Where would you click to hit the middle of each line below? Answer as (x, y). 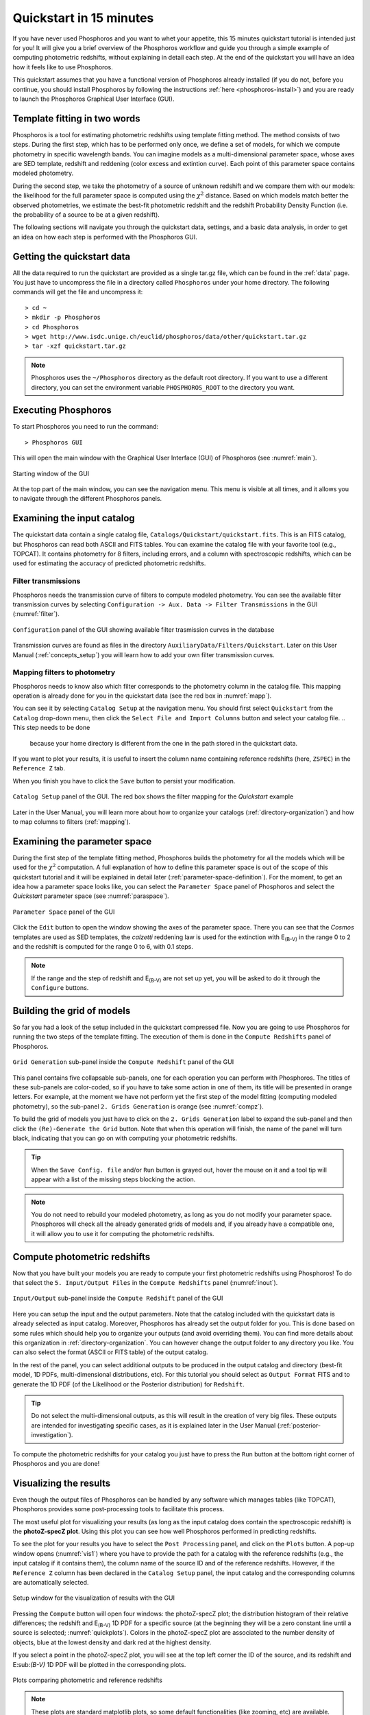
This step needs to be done (51, 728)
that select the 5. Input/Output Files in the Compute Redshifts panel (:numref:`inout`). (145, 1283)
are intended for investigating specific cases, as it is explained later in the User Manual (153, 1425)
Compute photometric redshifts (82, 1256)
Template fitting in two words (76, 118)
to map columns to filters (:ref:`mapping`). (72, 821)
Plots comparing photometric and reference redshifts (87, 1680)
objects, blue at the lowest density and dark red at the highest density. (112, 1642)
